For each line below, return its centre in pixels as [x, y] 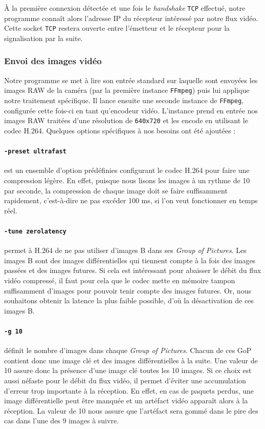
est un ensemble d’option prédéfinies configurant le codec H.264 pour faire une [127, 170]
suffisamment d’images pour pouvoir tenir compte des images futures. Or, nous [128, 290]
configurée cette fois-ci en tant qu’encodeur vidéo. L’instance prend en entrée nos [131, 110]
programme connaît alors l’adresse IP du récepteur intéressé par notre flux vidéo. [131, 18]
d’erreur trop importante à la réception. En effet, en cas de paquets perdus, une [129, 390]
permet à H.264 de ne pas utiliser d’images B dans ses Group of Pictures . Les [125, 250]
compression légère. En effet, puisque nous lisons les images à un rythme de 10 [127, 180]
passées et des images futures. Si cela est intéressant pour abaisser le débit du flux [133, 270]
